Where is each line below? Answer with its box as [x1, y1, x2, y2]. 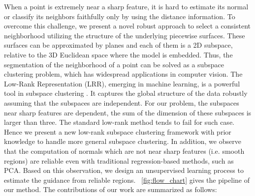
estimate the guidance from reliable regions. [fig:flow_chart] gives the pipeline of [4, 174, 250, 185]
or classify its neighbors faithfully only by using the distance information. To [4, 11, 235, 21]
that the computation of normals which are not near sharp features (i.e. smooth [4, 145, 245, 156]
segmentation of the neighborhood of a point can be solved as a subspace [4, 59, 224, 69]
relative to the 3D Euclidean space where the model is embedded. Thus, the [4, 49, 233, 59]
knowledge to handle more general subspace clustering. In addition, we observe [4, 136, 241, 146]
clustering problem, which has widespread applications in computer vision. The [4, 69, 243, 79]
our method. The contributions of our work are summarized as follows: [4, 184, 217, 195]
